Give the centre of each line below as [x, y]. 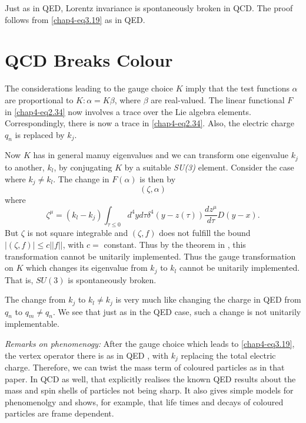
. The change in [81, 178]
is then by [158, 178]
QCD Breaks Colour [89, 60]
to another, [25, 167]
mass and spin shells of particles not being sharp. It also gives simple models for [149, 390]
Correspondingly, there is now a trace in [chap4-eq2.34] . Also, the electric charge [150, 123]
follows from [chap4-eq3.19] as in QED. [75, 19]
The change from [35, 299]
